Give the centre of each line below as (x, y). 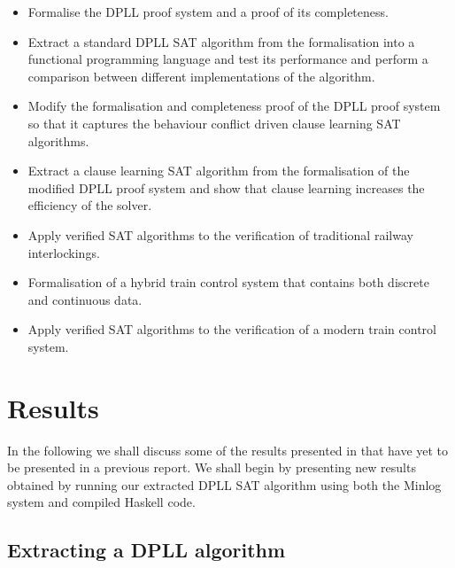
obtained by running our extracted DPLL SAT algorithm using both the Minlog (224, 484)
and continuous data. (85, 299)
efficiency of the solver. (90, 205)
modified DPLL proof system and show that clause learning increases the (226, 187)
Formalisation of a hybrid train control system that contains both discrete (228, 282)
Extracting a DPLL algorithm (147, 550)
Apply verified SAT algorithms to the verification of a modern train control (232, 329)
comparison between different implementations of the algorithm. (201, 76)
